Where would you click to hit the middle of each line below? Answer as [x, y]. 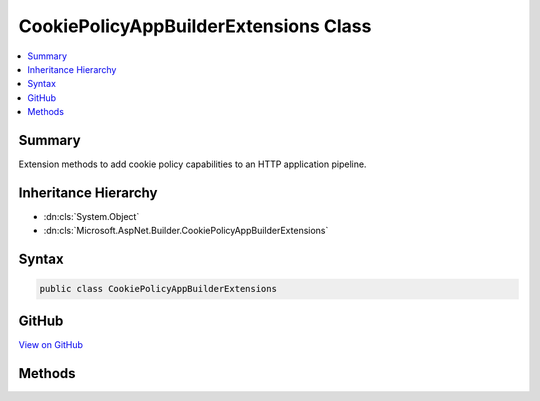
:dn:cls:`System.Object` [91, 216]
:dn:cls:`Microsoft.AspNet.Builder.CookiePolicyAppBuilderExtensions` [186, 231]
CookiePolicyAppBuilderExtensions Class [195, 26]
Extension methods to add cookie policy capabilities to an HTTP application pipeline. [192, 164]
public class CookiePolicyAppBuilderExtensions [158, 289]
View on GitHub [51, 344]
